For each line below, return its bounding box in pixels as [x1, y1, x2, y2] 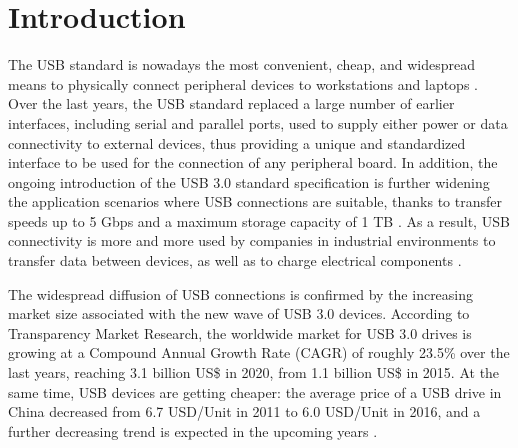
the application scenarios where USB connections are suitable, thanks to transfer [8, 191, 502, 212]
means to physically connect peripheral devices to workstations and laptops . [8, 73, 478, 94]
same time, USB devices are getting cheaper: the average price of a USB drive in [8, 381, 502, 402]
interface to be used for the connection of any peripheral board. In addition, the [8, 152, 498, 173]
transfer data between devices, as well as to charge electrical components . [8, 250, 462, 271]
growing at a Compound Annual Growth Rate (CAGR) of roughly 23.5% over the [8, 342, 510, 363]
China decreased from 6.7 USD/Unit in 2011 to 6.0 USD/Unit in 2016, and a [8, 401, 481, 422]
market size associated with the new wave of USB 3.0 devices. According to [8, 303, 470, 324]
